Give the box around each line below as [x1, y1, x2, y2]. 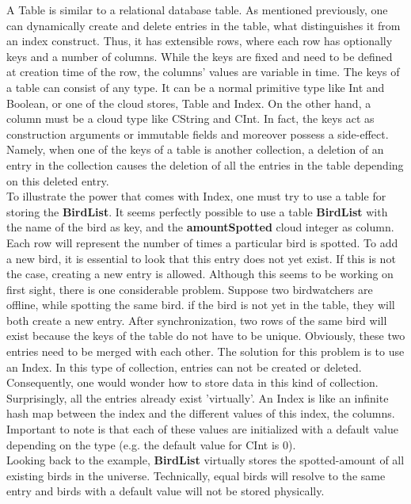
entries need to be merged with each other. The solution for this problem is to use [6, 343, 405, 360]
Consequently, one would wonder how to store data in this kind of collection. [6, 374, 379, 391]
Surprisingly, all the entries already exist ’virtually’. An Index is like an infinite [6, 389, 389, 406]
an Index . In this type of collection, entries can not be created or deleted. [6, 358, 362, 375]
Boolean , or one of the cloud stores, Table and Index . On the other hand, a [6, 94, 371, 111]
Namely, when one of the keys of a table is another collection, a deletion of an [6, 141, 384, 158]
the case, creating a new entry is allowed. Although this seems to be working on [6, 265, 394, 282]
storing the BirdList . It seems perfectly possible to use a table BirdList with [6, 203, 388, 220]
